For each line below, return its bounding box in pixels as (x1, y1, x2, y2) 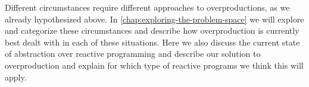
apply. (5, 70, 27, 83)
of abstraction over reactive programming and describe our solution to (5, 47, 261, 60)
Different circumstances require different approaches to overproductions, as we (5, 1, 290, 13)
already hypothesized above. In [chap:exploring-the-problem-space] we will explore (5, 12, 304, 25)
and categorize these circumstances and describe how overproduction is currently (5, 24, 299, 37)
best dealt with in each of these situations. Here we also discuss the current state (5, 36, 300, 48)
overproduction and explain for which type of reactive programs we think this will (5, 59, 304, 71)
